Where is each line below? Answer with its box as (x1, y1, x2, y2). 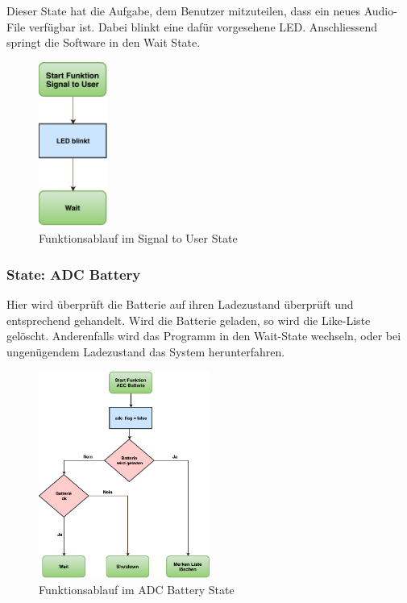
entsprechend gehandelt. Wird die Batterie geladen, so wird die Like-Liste (6, 311, 371, 328)
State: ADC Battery (6, 264, 141, 284)
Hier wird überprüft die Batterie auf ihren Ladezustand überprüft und (6, 296, 354, 313)
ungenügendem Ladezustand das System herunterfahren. (6, 343, 285, 360)
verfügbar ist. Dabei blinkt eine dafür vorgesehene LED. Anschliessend (28, 18, 378, 35)
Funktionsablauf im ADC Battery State (39, 580, 235, 597)
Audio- (363, 2, 397, 19)
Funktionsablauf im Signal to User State (39, 230, 238, 247)
